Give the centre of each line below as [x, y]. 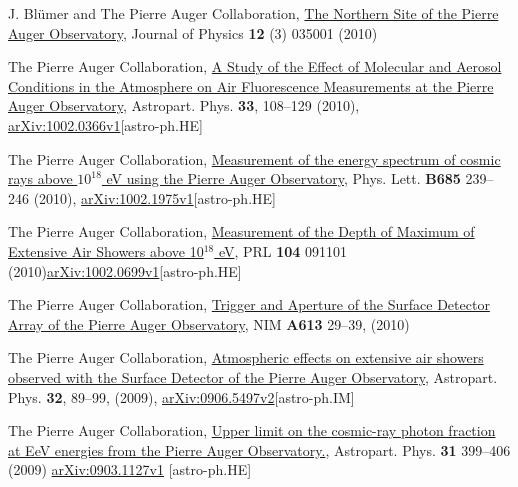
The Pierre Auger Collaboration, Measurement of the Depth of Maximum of [241, 231]
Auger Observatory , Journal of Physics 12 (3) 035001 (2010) [193, 32]
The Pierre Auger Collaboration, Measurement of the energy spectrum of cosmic [254, 158]
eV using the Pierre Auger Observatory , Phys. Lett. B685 [283, 178]
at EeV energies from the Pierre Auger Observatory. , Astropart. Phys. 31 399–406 [259, 449]
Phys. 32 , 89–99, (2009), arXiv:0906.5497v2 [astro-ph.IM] [181, 396]
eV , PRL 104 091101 [283, 250]
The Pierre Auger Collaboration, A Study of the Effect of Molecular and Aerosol [255, 66]
